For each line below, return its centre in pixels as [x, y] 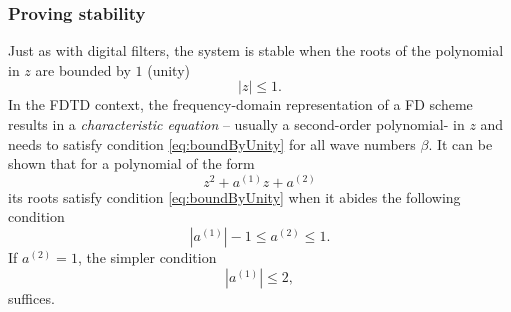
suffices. [31, 297]
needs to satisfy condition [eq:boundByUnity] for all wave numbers [212, 143]
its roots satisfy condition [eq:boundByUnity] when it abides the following [234, 196]
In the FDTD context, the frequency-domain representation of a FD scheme [240, 104]
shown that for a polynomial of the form [131, 163]
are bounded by [83, 69]
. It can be [460, 143]
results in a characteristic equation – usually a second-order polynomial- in [236, 124]
